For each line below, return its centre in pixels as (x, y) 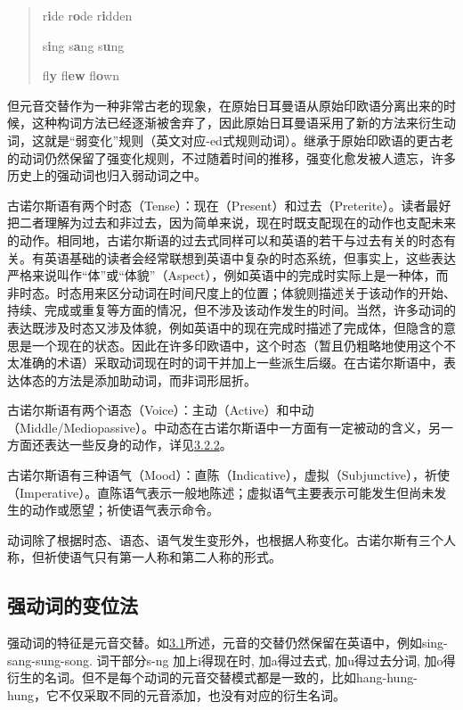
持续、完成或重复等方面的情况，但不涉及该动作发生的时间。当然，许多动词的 (231, 310)
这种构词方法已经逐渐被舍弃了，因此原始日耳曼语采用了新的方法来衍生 (237, 123)
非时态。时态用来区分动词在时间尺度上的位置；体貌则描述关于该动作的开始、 (231, 292)
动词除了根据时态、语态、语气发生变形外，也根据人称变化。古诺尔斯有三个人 (231, 539)
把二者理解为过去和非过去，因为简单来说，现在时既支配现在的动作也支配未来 (231, 223)
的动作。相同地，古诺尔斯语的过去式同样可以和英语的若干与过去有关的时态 (225, 239)
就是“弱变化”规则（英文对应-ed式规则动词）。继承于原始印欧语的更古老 (248, 140)
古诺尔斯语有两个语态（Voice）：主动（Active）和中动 (161, 410)
